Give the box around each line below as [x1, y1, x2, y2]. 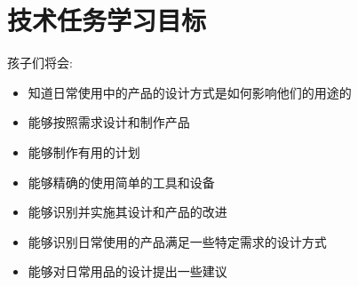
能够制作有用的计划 [28, 142, 140, 161]
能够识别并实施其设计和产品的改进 [28, 203, 227, 221]
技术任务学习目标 [7, 2, 207, 38]
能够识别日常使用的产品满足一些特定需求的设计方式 [28, 232, 327, 250]
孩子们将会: [7, 53, 73, 72]
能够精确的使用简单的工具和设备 [28, 172, 215, 191]
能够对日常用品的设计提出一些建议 [28, 262, 227, 281]
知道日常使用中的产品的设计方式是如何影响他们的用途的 [28, 83, 352, 101]
